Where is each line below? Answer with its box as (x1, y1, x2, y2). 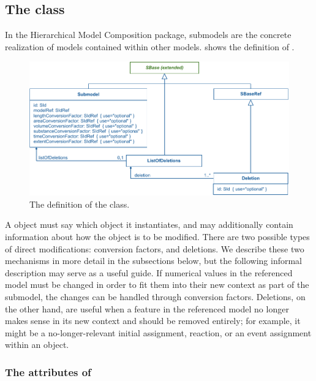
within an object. (5, 338, 69, 351)
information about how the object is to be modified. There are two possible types (5, 230, 310, 243)
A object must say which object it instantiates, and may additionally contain (5, 218, 293, 231)
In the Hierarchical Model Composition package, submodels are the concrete (5, 28, 292, 41)
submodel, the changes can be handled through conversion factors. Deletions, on (5, 290, 306, 303)
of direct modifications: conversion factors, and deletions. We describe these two (5, 242, 304, 255)
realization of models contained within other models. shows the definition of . (5, 40, 295, 53)
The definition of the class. (29, 197, 130, 210)
